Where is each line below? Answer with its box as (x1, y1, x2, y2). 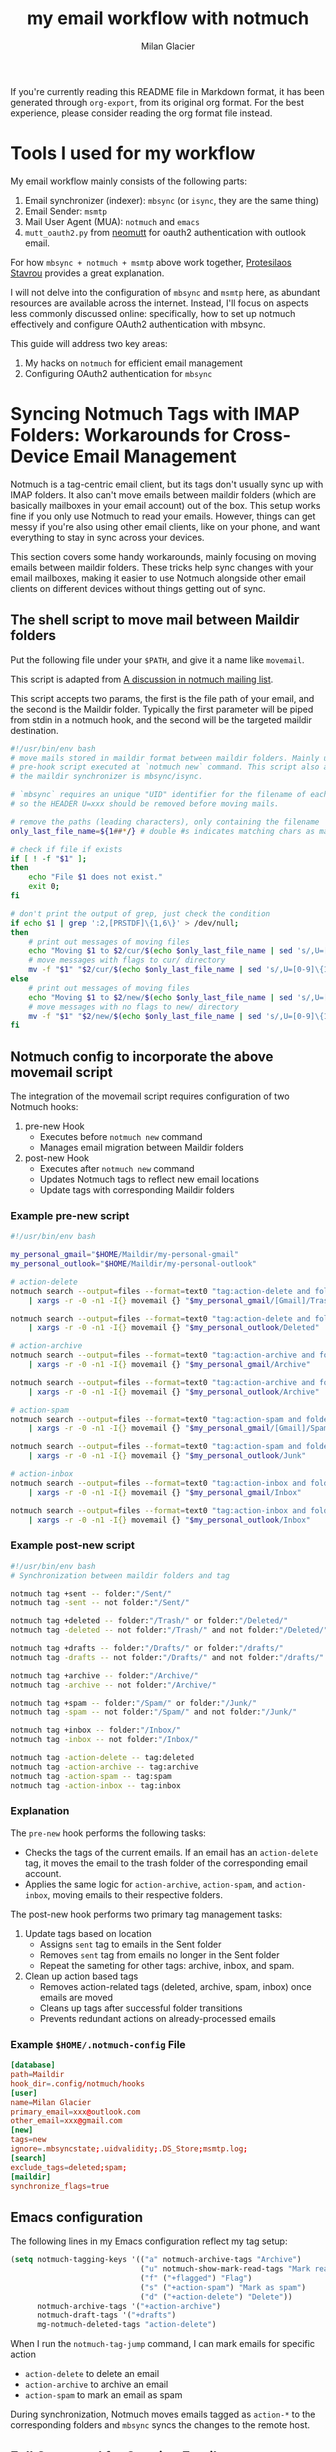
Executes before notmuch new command (39, 1131, 203, 1143)
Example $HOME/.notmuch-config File (10, 2037, 187, 2051)
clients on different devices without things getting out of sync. (10, 582, 267, 594)
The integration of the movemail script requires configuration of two (10, 1090, 290, 1102)
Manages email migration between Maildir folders (39, 1142, 244, 1154)
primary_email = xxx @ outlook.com (10, 2107, 141, 2117)
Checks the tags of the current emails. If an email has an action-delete (24, 1846, 319, 1858)
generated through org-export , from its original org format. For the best (10, 96, 305, 108)
